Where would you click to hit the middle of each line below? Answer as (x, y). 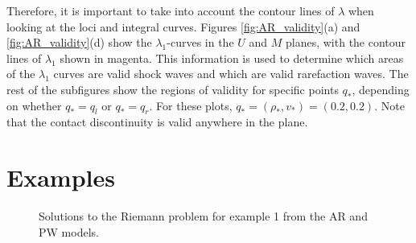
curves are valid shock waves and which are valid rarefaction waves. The (231, 74)
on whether (34, 105)
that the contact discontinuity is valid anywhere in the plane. (157, 122)
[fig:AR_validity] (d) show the (79, 42)
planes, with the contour (346, 42)
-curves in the (200, 42)
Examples (61, 177)
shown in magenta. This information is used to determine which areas (232, 58)
